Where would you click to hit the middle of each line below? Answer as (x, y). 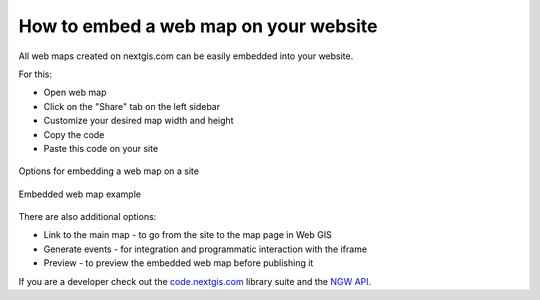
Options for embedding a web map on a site (109, 171)
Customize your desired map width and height (138, 121)
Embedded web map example (80, 194)
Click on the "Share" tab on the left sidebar (131, 106)
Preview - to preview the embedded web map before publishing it (178, 263)
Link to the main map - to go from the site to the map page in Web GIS (187, 235)
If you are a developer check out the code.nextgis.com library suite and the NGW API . (195, 281)
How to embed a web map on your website (198, 26)
